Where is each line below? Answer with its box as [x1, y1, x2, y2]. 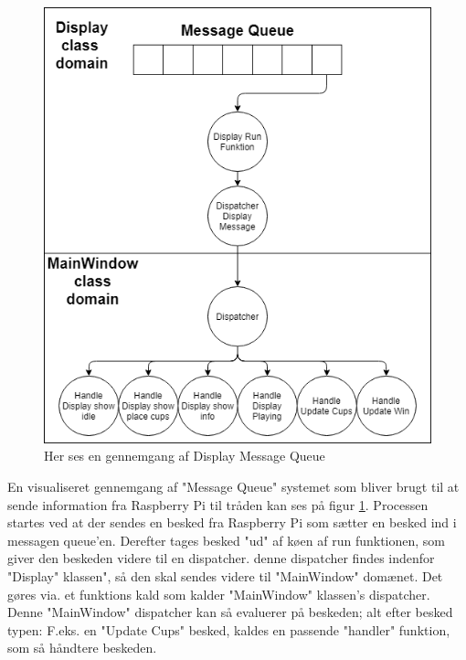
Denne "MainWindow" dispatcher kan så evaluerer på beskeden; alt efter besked [7, 602, 453, 622]
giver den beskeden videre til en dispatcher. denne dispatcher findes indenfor [7, 548, 435, 568]
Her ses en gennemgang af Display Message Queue [44, 446, 325, 465]
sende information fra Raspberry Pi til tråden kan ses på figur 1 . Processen [7, 495, 429, 514]
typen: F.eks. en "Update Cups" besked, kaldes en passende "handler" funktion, [7, 620, 450, 639]
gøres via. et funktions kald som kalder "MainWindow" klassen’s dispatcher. [7, 584, 430, 603]
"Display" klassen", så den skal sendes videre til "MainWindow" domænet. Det [7, 567, 443, 586]
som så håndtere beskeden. [7, 638, 157, 657]
